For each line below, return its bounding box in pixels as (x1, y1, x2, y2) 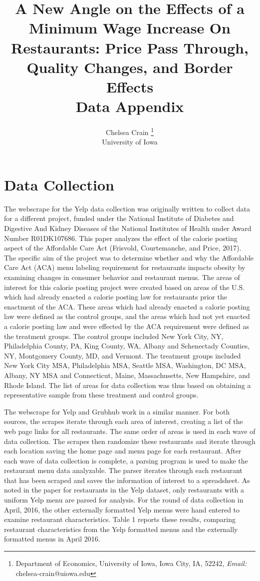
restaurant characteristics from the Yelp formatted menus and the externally (4, 523, 238, 534)
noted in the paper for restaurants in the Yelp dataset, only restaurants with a (4, 484, 244, 495)
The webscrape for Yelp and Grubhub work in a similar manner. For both (4, 406, 230, 416)
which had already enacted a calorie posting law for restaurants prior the (4, 291, 227, 302)
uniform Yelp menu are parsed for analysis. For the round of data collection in (4, 494, 244, 505)
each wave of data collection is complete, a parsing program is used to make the (4, 455, 248, 465)
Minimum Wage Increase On (29, 17, 231, 38)
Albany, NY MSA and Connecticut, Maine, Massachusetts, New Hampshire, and (4, 369, 250, 380)
